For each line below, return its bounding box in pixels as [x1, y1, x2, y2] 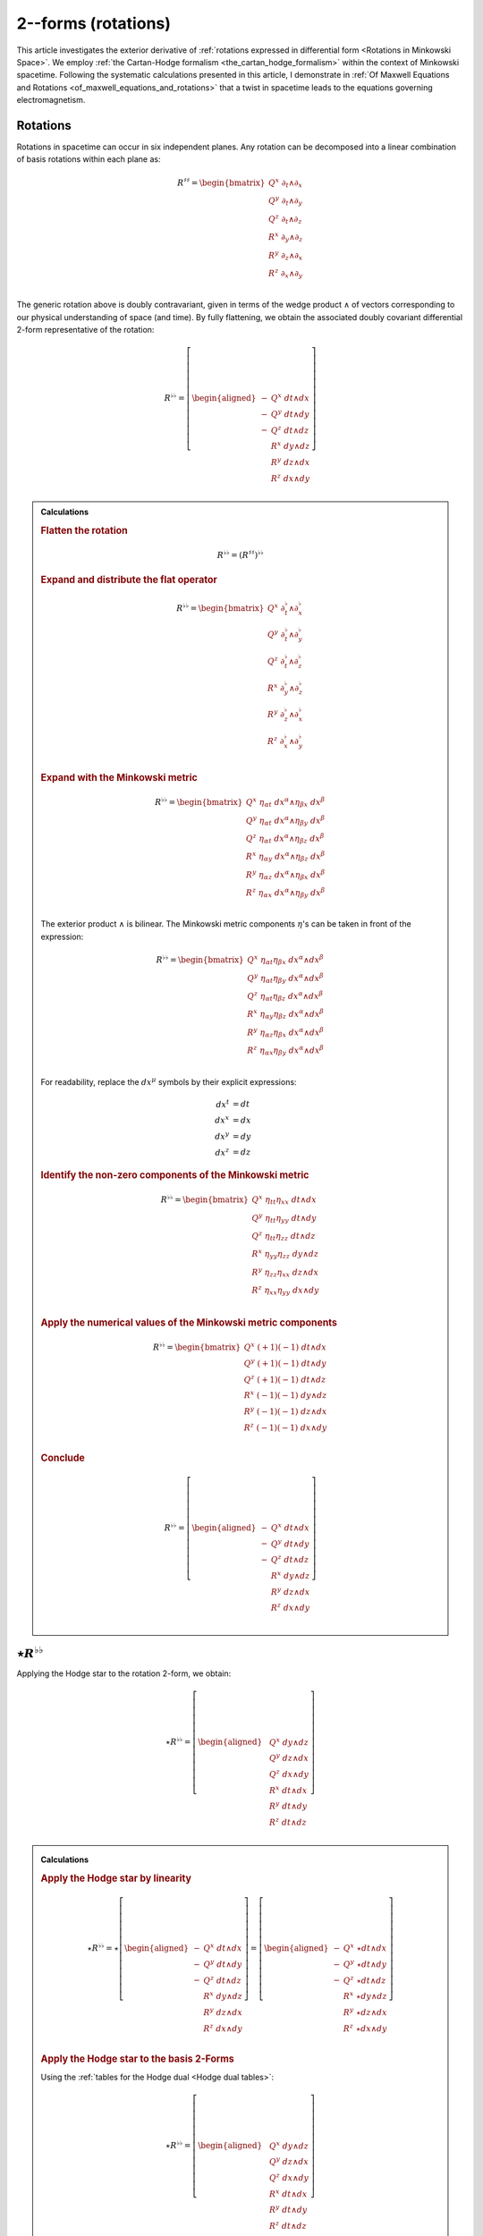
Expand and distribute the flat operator [40, 573, 218, 586]
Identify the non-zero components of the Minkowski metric [40, 1169, 309, 1182]
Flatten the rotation [40, 524, 129, 537]
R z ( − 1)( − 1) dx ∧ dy [243, 1420, 327, 1433]
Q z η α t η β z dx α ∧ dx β [247, 989, 324, 1004]
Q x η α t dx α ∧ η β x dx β [246, 796, 326, 809]
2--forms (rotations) [16, 13, 172, 33]
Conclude [40, 1452, 85, 1464]
